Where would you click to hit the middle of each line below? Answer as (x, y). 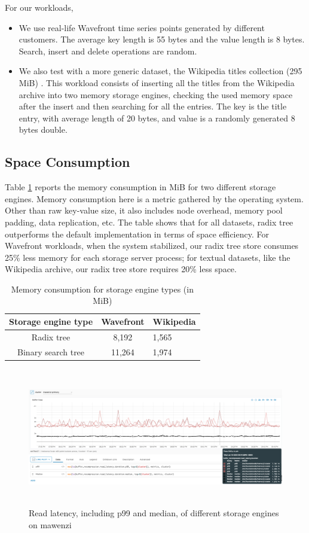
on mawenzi (50, 524)
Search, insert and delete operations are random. (108, 51)
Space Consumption (68, 162)
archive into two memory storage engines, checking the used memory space (156, 94)
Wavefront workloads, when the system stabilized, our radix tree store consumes (152, 246)
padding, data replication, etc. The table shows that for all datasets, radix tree (149, 222)
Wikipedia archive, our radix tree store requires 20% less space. (121, 269)
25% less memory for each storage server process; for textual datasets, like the (148, 257)
